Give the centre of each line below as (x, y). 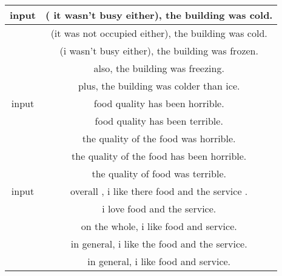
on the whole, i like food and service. (159, 226)
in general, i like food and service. (159, 261)
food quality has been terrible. (159, 121)
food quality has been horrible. (159, 103)
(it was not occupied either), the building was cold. (159, 33)
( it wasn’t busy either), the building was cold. (159, 15)
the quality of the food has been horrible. (159, 156)
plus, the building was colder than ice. (159, 86)
